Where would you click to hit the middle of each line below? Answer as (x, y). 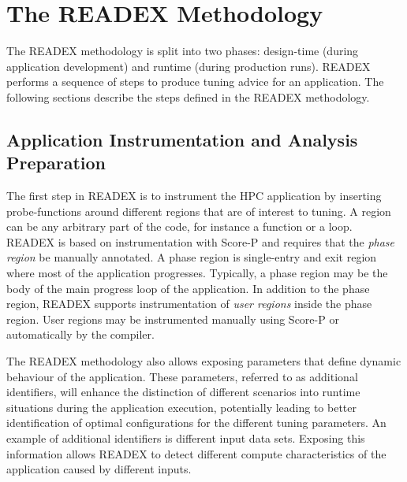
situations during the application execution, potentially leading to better (182, 407)
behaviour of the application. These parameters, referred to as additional (182, 376)
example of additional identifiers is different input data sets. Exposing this (186, 438)
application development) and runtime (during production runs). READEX (189, 66)
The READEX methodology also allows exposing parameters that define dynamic (204, 361)
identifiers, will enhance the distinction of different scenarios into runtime (183, 392)
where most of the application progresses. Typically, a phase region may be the (197, 273)
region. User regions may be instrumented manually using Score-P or (173, 319)
